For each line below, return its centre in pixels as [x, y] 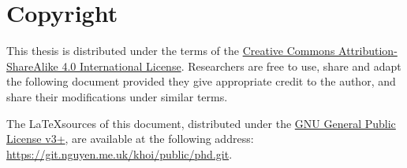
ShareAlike [32, 66]
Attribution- [368, 51]
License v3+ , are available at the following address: [130, 139]
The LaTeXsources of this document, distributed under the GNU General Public [201, 123]
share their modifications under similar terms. [117, 96]
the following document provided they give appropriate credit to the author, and [201, 81]
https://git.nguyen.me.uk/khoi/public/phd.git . [119, 153]
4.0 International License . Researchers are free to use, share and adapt [232, 66]
